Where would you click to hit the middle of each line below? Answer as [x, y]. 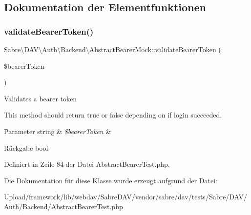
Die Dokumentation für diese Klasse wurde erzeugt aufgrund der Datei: [111, 180]
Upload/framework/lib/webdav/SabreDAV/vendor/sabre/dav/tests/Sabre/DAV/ [125, 197]
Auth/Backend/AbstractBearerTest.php [63, 206]
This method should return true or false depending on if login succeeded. [113, 115]
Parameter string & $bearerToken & [58, 131]
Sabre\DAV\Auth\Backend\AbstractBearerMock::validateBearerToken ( [113, 49]
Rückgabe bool [26, 147]
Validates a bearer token [41, 98]
